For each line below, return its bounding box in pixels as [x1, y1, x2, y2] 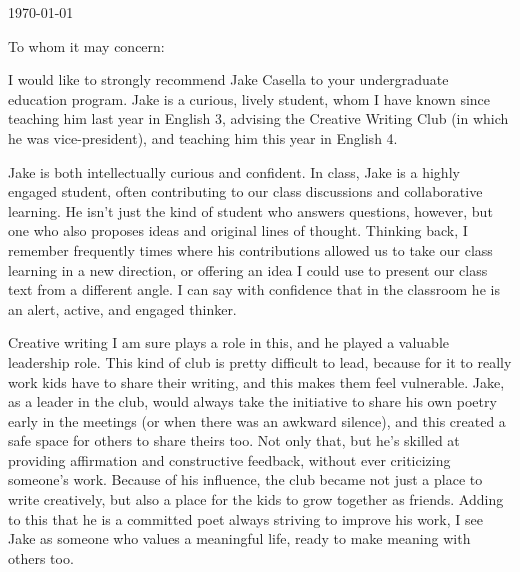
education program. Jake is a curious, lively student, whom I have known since [8, 88, 491, 109]
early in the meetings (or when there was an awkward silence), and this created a [8, 410, 506, 431]
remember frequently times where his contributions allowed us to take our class [8, 239, 493, 260]
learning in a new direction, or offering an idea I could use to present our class [8, 259, 488, 280]
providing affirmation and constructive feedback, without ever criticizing [8, 449, 451, 470]
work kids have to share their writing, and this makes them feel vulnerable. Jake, [8, 371, 505, 392]
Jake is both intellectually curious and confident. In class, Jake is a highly [8, 161, 460, 182]
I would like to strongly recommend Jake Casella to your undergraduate [8, 69, 449, 90]
